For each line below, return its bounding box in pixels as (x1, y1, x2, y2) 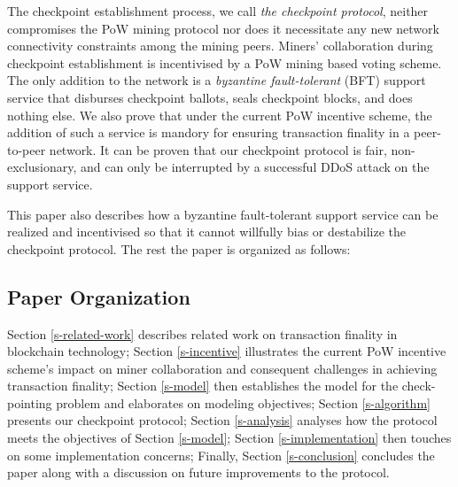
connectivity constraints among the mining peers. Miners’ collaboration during (7, 36, 433, 55)
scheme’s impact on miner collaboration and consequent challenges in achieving (7, 359, 438, 377)
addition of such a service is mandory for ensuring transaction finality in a (7, 123, 410, 142)
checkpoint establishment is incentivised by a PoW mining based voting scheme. (7, 53, 442, 72)
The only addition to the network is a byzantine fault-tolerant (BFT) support (7, 71, 426, 89)
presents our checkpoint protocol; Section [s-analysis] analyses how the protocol (7, 411, 438, 429)
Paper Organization (7, 282, 190, 310)
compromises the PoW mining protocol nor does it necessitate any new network (7, 19, 439, 37)
